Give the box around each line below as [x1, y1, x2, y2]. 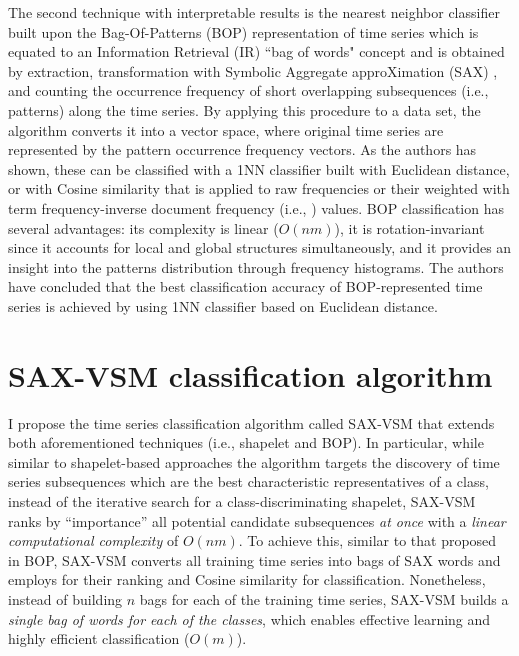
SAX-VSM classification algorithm [8, 354, 493, 395]
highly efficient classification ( [8, 628, 190, 649]
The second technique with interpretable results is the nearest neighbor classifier [8, 2, 500, 22]
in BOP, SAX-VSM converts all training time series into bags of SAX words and [8, 549, 501, 570]
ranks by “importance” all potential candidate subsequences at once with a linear [8, 510, 506, 531]
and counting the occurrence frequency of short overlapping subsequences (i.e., [8, 80, 489, 101]
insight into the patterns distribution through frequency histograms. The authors [8, 256, 504, 277]
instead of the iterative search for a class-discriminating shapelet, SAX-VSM [8, 491, 476, 511]
